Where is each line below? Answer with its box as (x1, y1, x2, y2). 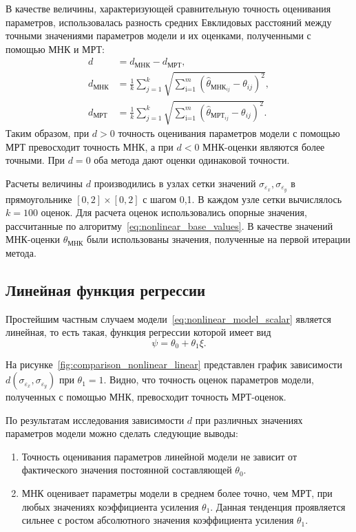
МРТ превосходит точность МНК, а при (6, 139, 174, 153)
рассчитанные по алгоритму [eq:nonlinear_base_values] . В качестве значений (6, 218, 333, 233)
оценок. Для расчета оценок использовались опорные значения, (41, 205, 307, 220)
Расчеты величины (6, 175, 83, 190)
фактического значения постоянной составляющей (21, 462, 232, 477)
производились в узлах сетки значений (94, 175, 256, 190)
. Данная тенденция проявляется (210, 499, 346, 513)
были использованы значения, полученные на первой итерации (87, 232, 350, 246)
